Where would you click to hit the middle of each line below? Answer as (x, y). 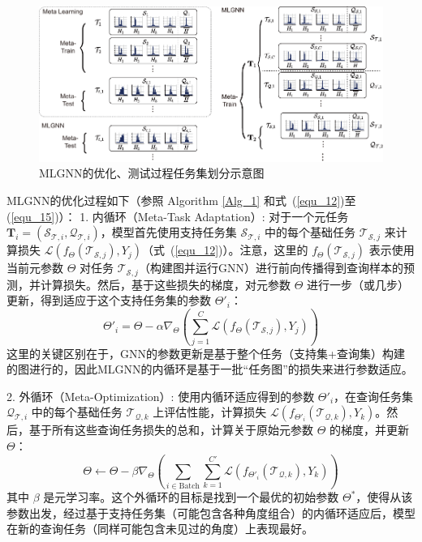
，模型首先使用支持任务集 (168, 232)
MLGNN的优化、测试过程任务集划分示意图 (152, 173)
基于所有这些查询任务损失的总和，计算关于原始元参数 (171, 430)
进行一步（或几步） (358, 284)
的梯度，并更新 (370, 430)
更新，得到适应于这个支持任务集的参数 (109, 300)
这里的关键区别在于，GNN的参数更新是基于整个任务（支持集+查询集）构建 (206, 353)
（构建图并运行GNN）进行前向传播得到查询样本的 (271, 268)
